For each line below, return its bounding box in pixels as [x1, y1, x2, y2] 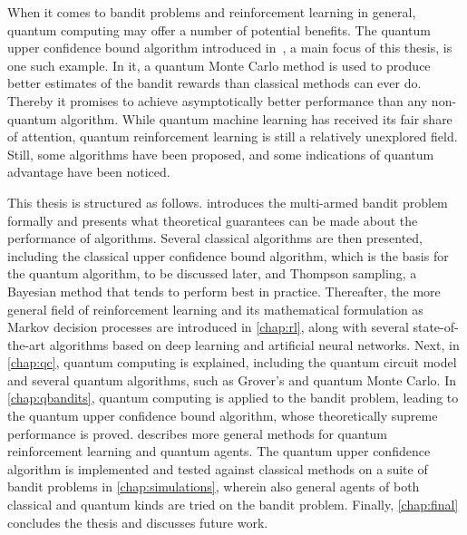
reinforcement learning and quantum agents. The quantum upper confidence [7, 442, 431, 461]
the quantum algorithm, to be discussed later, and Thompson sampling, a [7, 264, 417, 283]
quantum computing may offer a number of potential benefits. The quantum [7, 20, 431, 39]
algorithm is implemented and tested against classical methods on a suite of [7, 459, 428, 478]
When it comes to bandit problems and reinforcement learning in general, [7, 3, 416, 21]
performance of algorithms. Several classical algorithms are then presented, [7, 229, 423, 248]
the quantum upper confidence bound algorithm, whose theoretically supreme [7, 406, 438, 425]
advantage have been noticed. [7, 162, 170, 181]
